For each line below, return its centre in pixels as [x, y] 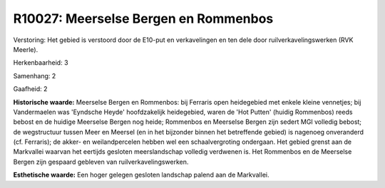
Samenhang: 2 [35, 75]
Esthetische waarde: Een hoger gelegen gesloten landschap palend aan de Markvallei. [141, 175]
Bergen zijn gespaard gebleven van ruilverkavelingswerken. [101, 162]
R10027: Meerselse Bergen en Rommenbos [143, 19]
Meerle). [26, 49]
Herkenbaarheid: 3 [41, 63]
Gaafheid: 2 [30, 89]
